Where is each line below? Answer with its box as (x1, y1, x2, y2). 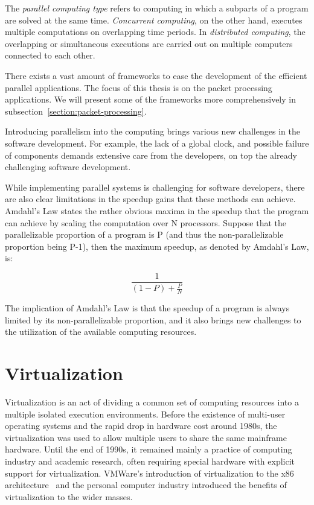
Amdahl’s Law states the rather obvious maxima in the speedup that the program (5, 204, 309, 217)
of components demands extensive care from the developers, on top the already (5, 148, 297, 161)
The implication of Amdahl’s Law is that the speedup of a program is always (5, 302, 290, 314)
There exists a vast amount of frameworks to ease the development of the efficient (5, 69, 307, 81)
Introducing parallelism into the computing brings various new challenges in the (5, 125, 300, 138)
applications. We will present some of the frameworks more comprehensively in (5, 93, 296, 106)
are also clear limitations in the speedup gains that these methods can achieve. (5, 192, 296, 205)
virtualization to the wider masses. (5, 490, 133, 503)
